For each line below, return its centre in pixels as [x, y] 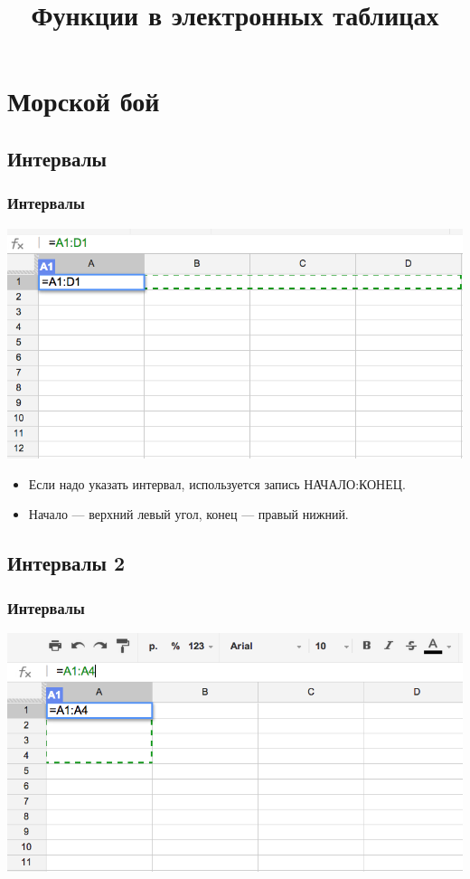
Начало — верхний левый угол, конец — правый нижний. [188, 514]
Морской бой [84, 101]
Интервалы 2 [66, 563]
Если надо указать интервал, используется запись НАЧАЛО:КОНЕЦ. [217, 483]
